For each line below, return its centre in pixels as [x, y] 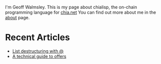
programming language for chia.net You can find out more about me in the [81, 12]
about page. [17, 17]
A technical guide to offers [39, 56]
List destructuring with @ [38, 51]
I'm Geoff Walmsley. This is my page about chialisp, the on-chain [71, 7]
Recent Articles [38, 38]
